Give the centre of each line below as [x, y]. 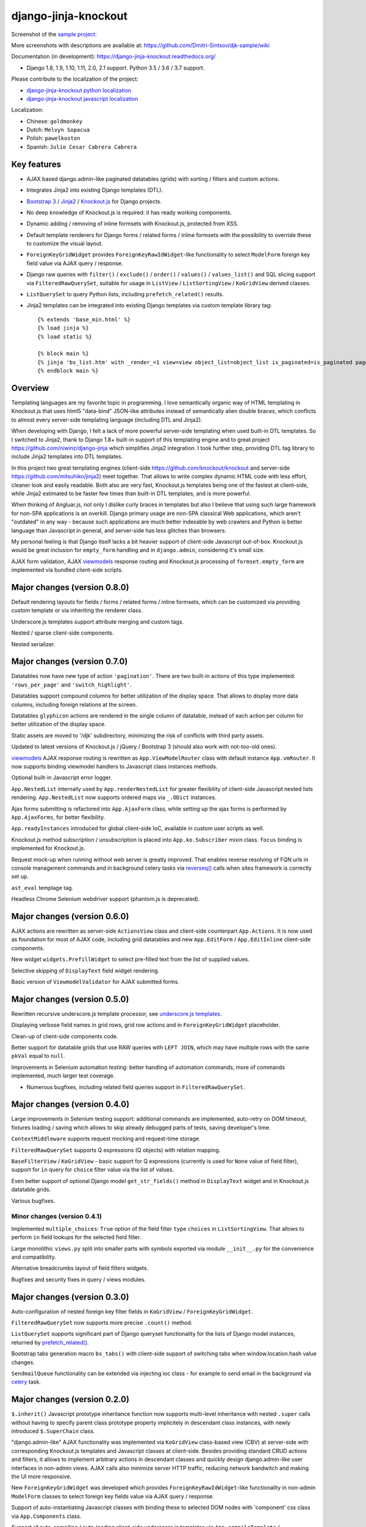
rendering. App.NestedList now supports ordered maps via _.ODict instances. [114, 798]
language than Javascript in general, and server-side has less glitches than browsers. [119, 530]
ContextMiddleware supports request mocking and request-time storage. [106, 1139]
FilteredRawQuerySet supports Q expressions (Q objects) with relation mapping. [116, 1150]
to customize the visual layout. [65, 244]
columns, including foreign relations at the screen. [74, 704]
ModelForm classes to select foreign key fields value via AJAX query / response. [113, 1496]
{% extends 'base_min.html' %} [84, 319]
